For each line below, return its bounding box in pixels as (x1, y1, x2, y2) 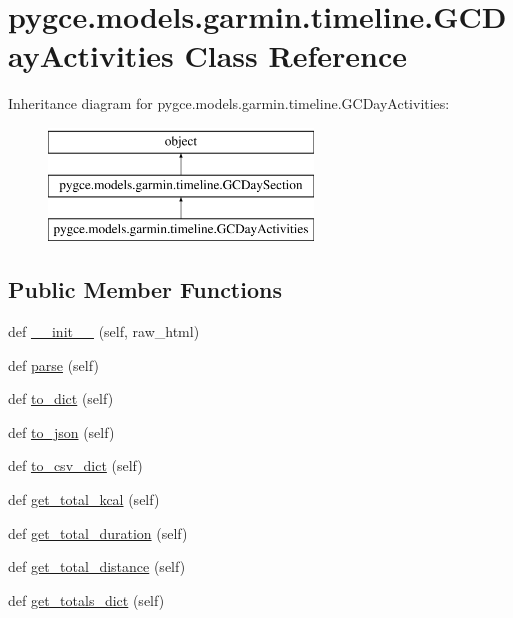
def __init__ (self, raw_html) (8, 321, 200, 342)
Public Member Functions (8, 274, 282, 305)
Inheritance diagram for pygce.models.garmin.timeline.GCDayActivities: (8, 93, 450, 114)
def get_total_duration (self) (8, 522, 188, 543)
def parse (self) (8, 354, 99, 375)
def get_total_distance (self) (8, 556, 186, 577)
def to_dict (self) (8, 388, 114, 409)
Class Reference (184, 35, 408, 76)
